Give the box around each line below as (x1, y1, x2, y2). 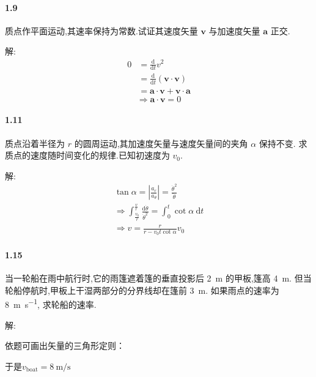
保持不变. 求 (259, 136, 307, 149)
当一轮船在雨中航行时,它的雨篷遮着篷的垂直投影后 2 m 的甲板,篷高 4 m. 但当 (5, 272, 312, 285)
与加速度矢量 (208, 24, 260, 37)
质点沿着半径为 (5, 136, 65, 149)
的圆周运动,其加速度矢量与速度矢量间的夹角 (74, 136, 248, 149)
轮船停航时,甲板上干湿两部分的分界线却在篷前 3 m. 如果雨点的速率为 (5, 283, 279, 296)
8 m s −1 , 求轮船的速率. (5, 296, 97, 310)
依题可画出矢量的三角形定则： (5, 339, 125, 352)
